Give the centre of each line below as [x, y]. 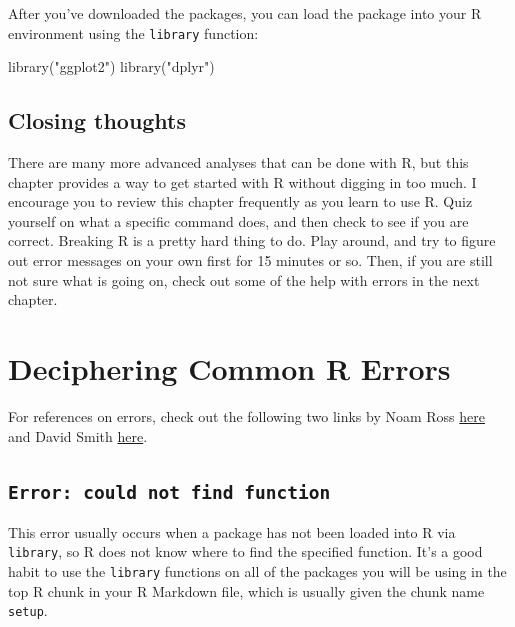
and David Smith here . [78, 435]
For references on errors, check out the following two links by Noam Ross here [247, 415]
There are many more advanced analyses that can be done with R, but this [238, 162]
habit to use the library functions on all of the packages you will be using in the [257, 571]
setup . [28, 610]
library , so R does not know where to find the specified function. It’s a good [245, 551]
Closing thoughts [97, 120]
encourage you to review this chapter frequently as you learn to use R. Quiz [240, 201]
